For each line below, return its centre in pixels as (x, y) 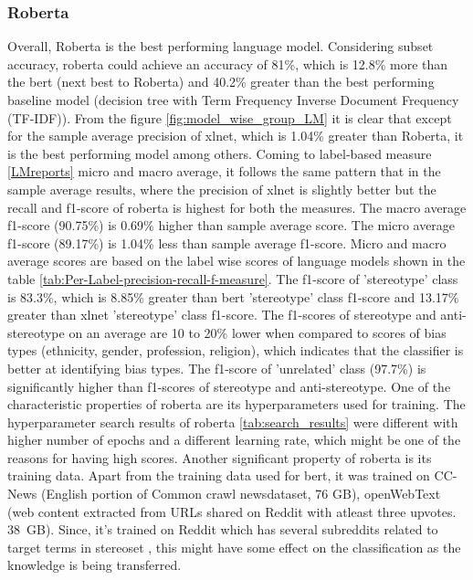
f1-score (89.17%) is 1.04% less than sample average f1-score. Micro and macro (227, 243)
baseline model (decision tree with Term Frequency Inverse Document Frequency (233, 100)
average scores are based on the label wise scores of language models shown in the (236, 261)
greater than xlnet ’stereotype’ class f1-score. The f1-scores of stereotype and (222, 315)
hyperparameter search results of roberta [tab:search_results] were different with (233, 422)
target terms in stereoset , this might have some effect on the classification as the (234, 547)
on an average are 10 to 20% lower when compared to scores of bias (258, 332)
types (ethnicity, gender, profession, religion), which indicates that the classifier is (236, 350)
